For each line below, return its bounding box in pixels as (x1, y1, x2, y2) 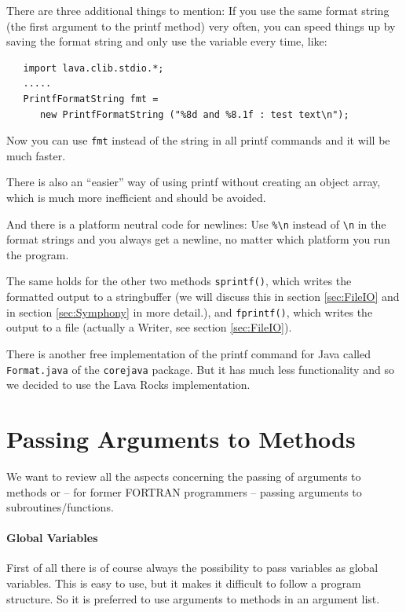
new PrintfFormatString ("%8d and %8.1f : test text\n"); (39, 108, 349, 120)
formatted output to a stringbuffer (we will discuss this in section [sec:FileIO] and (6, 288, 400, 305)
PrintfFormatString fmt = (23, 93, 159, 104)
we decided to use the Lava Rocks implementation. (6, 376, 251, 393)
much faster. (6, 147, 66, 163)
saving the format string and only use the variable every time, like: (6, 33, 327, 49)
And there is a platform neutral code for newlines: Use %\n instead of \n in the (6, 215, 386, 232)
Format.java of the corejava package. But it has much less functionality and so (6, 361, 394, 377)
